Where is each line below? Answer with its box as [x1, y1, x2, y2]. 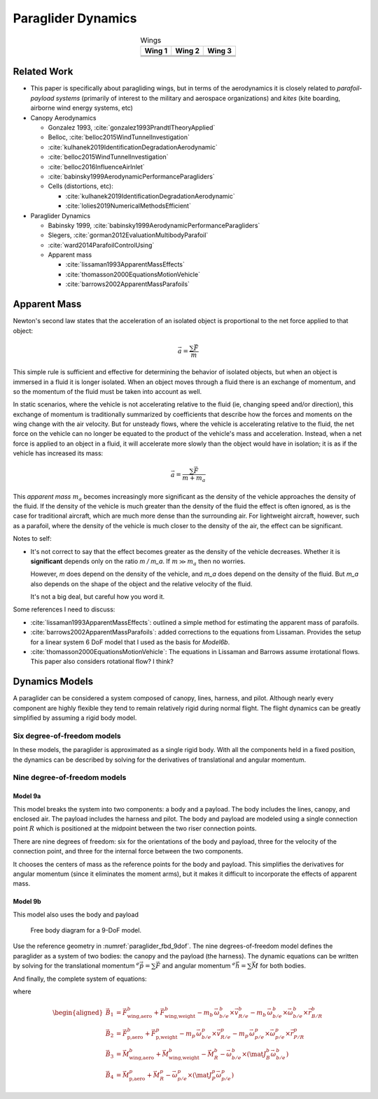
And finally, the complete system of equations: [13, 974, 147, 983]
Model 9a [13, 792, 41, 800]
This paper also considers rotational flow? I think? [30, 658, 174, 666]
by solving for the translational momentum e [13, 960, 140, 970]
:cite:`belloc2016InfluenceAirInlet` [48, 162, 145, 171]
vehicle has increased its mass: [13, 449, 104, 458]
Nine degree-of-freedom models [13, 773, 127, 783]
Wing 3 [207, 45, 232, 55]
